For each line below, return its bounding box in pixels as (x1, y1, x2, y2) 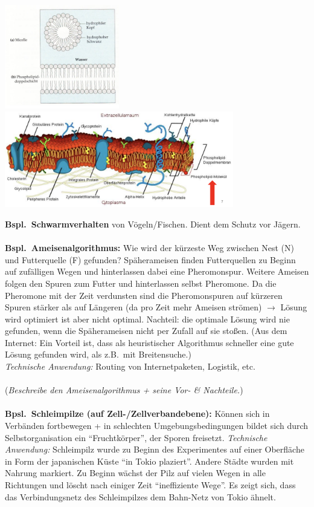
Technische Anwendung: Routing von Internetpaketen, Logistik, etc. (5, 360, 255, 373)
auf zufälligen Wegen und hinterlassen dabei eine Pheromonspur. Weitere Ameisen (5, 265, 309, 278)
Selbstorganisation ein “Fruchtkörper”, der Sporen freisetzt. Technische (5, 431, 268, 443)
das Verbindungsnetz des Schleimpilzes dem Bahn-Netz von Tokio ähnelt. (5, 490, 276, 503)
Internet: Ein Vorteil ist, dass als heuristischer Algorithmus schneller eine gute (5, 336, 294, 348)
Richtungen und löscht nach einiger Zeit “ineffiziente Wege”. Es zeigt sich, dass (5, 479, 296, 491)
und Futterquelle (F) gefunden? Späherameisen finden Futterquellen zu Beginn (5, 253, 296, 266)
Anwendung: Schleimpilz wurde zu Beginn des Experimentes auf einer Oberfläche (5, 443, 304, 456)
